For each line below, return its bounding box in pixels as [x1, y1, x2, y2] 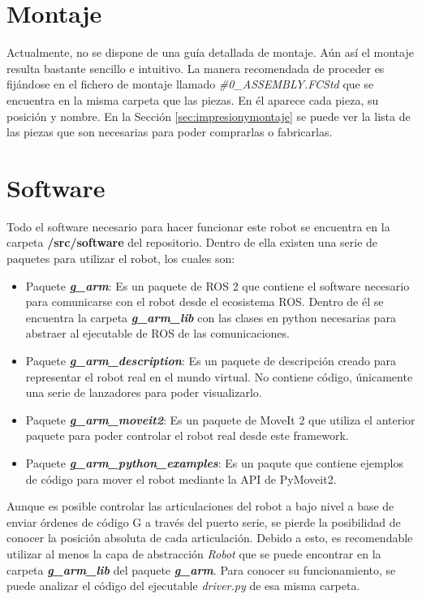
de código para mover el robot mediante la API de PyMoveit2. [25, 470, 337, 487]
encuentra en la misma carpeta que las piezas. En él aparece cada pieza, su [6, 91, 379, 108]
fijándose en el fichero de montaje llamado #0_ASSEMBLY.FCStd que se [6, 75, 374, 93]
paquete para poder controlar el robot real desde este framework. [25, 427, 349, 444]
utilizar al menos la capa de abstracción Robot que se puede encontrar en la [6, 545, 381, 562]
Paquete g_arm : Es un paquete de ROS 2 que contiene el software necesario [25, 277, 410, 294]
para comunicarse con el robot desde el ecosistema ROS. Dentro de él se [25, 293, 384, 310]
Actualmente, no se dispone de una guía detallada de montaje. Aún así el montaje [6, 44, 414, 61]
